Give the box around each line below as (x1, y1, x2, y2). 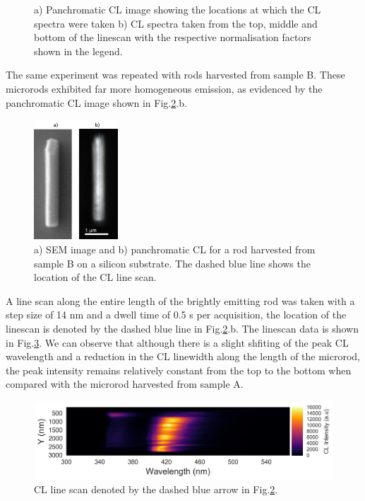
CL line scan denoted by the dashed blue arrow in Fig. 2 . (34, 482, 278, 497)
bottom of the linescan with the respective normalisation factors (34, 30, 311, 45)
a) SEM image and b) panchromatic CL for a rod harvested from (34, 242, 316, 257)
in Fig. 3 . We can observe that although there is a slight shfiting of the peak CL (6, 335, 349, 350)
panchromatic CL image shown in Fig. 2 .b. (6, 95, 187, 110)
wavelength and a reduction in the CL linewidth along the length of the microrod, (6, 349, 361, 364)
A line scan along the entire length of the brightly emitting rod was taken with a (6, 293, 355, 308)
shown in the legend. (34, 43, 123, 58)
